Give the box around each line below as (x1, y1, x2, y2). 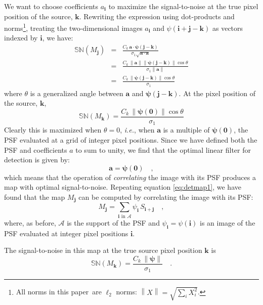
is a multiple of (163, 124, 210, 135)
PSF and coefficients (4, 144, 67, 155)
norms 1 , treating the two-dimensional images (4, 21, 143, 33)
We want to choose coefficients (4, 1, 98, 11)
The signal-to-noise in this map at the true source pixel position (4, 245, 202, 255)
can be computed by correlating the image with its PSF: (78, 191, 253, 202)
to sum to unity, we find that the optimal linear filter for (75, 144, 251, 155)
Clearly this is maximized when (4, 124, 102, 135)
